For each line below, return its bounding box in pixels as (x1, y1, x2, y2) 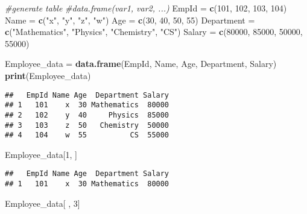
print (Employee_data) (5, 69, 91, 81)
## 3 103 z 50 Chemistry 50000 (5, 121, 169, 130)
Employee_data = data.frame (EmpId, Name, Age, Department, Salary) (5, 57, 277, 70)
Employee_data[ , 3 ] (5, 197, 80, 209)
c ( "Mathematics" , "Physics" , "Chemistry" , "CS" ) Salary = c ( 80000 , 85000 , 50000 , (5, 25, 303, 38)
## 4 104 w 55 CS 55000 (5, 131, 169, 140)
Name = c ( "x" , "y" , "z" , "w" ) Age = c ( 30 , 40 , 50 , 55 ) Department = (5, 13, 255, 26)
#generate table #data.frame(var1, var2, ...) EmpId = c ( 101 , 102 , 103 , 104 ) (5, 2, 287, 14)
